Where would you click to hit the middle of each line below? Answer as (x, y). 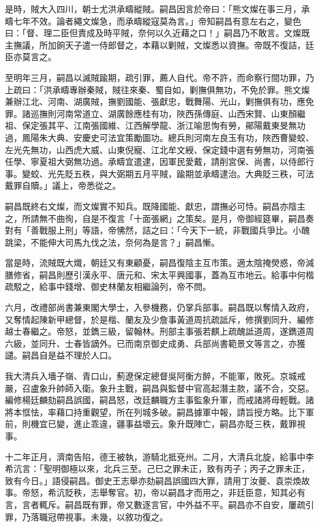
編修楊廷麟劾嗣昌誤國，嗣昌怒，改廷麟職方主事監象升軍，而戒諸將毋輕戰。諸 (159, 400)
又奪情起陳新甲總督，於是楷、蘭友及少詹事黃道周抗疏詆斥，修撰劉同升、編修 (159, 319)
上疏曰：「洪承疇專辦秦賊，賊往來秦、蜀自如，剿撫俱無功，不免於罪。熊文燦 (157, 89)
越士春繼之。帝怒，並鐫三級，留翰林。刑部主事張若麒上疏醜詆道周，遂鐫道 (155, 331)
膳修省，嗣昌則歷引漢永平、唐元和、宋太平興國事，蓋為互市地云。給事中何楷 (159, 274)
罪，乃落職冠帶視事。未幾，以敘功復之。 (86, 516)
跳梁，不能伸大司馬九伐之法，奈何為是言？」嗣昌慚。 (112, 242)
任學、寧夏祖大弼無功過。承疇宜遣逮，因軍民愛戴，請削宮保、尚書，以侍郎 (155, 161)
